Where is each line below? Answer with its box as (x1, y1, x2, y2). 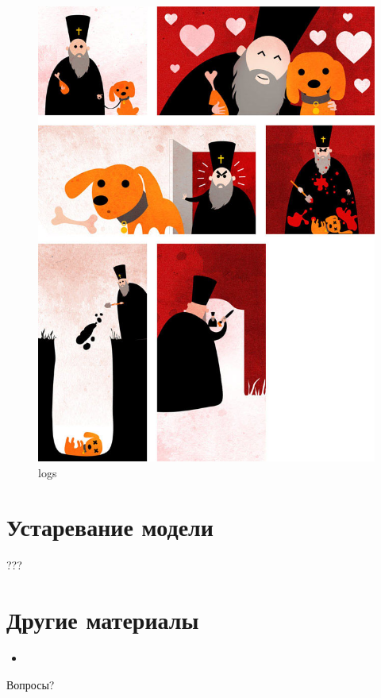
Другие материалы (6, 604, 199, 636)
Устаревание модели (6, 511, 214, 543)
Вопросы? (6, 676, 55, 692)
